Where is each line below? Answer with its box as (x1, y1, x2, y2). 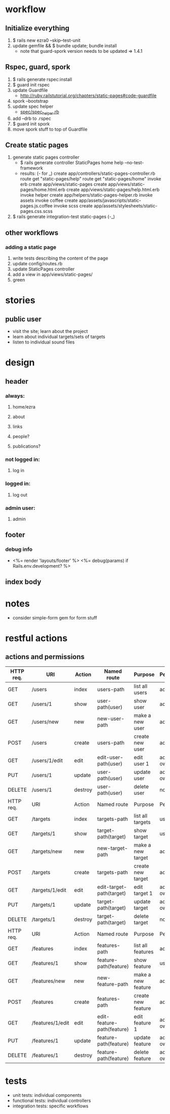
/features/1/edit (31, 1019, 69, 1026)
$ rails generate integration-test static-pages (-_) (12, 213, 115, 220)
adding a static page (5, 243, 57, 251)
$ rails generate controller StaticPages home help (20, 160, 124, 166)
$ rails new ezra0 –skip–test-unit (12, 37, 81, 43)
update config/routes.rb (12, 261, 63, 267)
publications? (12, 443, 41, 449)
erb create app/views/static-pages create (20, 181, 107, 188)
